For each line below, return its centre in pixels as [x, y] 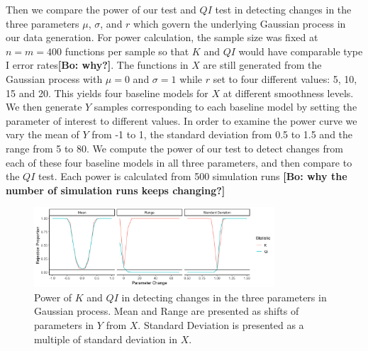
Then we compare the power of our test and [101, 9]
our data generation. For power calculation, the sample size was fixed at [162, 37]
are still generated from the [262, 65]
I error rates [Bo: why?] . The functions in [97, 65]
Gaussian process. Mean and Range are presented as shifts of [167, 311]
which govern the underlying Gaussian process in [240, 23]
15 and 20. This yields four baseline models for [107, 93]
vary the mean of [43, 134]
